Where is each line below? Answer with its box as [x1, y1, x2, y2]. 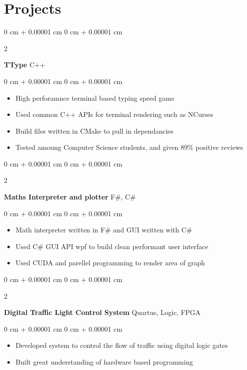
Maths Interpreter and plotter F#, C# [4, 192, 136, 202]
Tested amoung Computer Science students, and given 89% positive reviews [15, 142, 243, 152]
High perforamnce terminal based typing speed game [15, 92, 174, 103]
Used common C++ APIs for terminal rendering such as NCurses [15, 109, 213, 119]
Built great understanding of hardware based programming [15, 357, 193, 367]
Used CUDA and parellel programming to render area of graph [15, 257, 205, 268]
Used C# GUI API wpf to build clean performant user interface [15, 241, 209, 251]
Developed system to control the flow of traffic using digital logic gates [15, 340, 228, 350]
